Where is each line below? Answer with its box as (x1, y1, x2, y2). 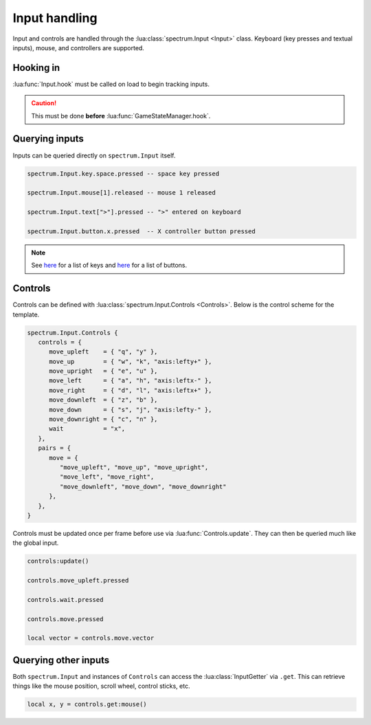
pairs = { (38, 444, 71, 452)
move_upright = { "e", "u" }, (49, 367, 158, 375)
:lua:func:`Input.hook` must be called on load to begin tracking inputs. (12, 80, 210, 88)
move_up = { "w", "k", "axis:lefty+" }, (49, 358, 212, 365)
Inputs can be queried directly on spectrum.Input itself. (12, 151, 176, 160)
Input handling (12, 10, 98, 25)
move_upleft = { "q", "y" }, (49, 348, 158, 356)
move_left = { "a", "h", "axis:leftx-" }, (49, 377, 212, 385)
